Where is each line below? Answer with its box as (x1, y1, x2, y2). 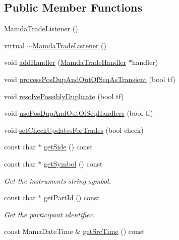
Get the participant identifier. (4, 209, 95, 219)
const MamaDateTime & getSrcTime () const (4, 226, 145, 236)
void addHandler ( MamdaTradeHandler (4, 57, 127, 67)
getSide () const (44, 141, 93, 152)
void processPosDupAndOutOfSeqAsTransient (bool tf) (4, 73, 175, 84)
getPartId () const (44, 192, 100, 203)
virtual (4, 40, 25, 50)
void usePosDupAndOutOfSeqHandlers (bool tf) (4, 108, 153, 118)
